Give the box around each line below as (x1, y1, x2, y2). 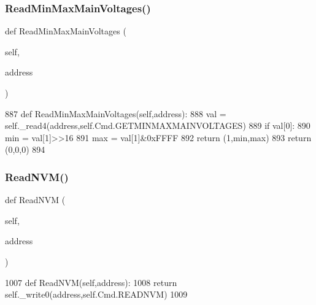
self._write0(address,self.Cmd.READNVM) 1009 (5, 288, 188, 301)
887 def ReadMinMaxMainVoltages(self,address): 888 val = (5, 107, 226, 120)
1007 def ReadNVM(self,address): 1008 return (5, 276, 177, 288)
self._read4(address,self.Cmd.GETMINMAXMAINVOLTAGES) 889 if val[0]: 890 (5, 119, 310, 132)
